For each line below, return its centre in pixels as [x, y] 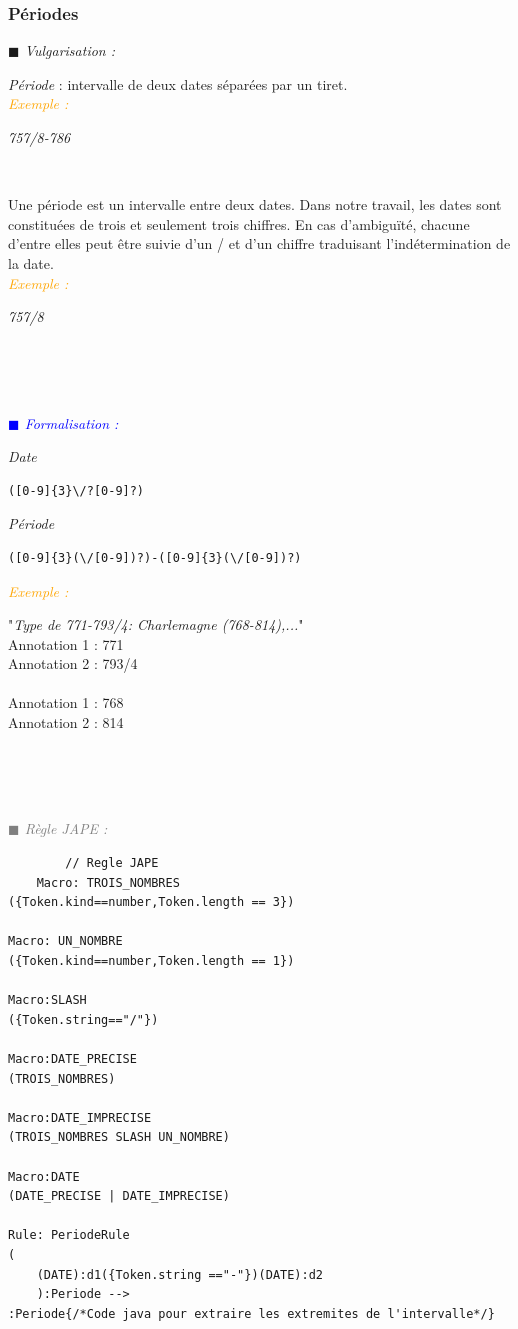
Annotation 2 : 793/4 [73, 663]
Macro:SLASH [47, 1000]
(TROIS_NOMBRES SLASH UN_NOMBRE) [119, 1137]
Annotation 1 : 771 [66, 643]
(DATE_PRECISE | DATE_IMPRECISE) [119, 1196]
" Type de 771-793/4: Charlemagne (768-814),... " [156, 624]
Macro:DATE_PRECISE [72, 1058]
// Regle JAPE [112, 863]
